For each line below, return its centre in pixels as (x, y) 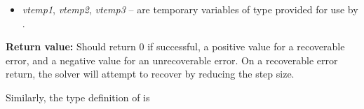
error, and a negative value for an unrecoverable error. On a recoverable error (172, 60)
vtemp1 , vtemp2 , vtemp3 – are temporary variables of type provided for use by (190, 9)
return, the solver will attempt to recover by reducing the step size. (150, 74)
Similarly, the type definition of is (78, 97)
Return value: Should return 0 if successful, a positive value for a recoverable (175, 46)
